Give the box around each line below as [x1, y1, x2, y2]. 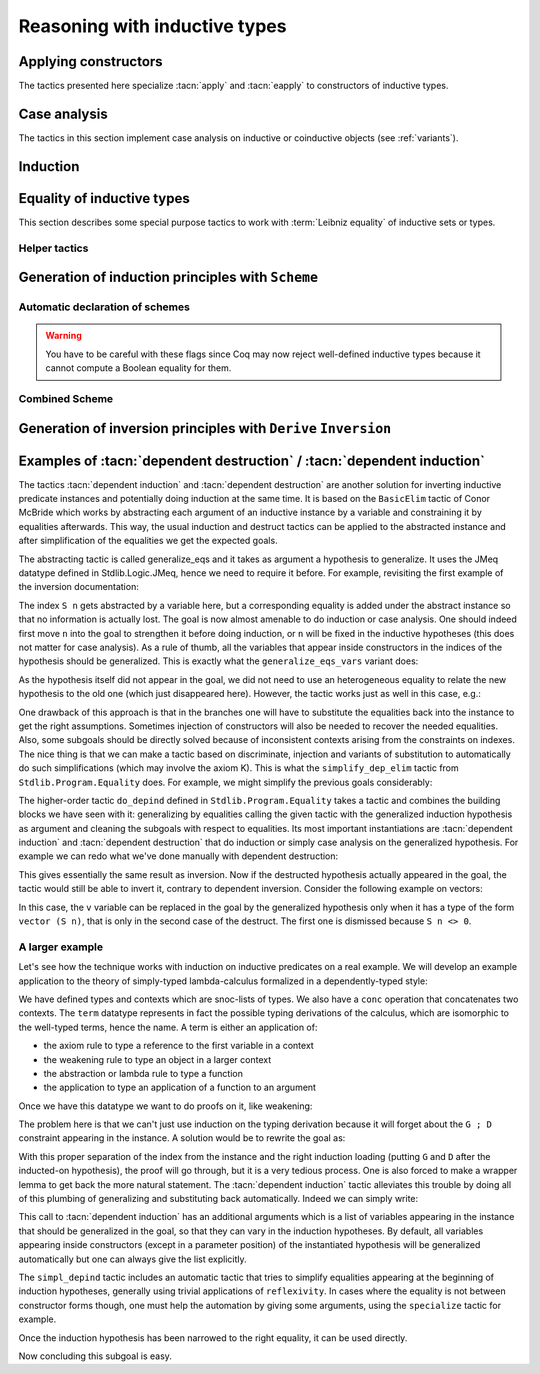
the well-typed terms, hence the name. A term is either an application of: [18, 1021, 318, 1033]
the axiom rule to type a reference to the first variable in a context [43, 1040, 314, 1052]
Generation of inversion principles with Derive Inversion [18, 420, 392, 437]
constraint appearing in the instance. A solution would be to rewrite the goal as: [18, 1132, 346, 1144]
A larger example [18, 940, 104, 954]
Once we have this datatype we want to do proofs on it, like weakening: [18, 1100, 313, 1112]
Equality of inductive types [18, 190, 190, 207]
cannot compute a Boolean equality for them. [45, 362, 232, 374]
